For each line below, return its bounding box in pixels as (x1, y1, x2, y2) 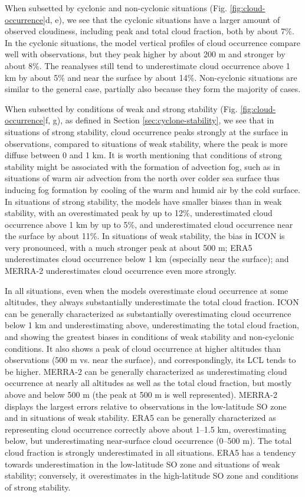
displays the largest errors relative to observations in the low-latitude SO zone (5, 400, 287, 412)
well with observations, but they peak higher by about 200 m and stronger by (5, 48, 286, 60)
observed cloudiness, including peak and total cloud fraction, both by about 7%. (5, 25, 294, 37)
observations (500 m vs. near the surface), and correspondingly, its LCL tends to (5, 354, 296, 366)
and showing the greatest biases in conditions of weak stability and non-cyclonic (5, 331, 294, 343)
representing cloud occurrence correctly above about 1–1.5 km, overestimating (5, 423, 287, 435)
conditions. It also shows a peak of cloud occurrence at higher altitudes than (5, 342, 281, 354)
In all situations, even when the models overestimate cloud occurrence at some (5, 284, 288, 296)
